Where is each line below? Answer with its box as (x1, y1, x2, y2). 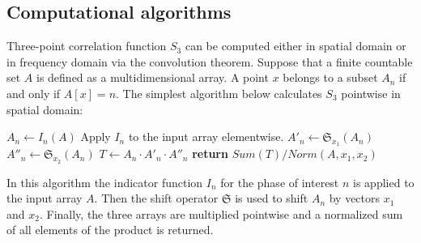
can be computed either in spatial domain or (185, 37, 406, 54)
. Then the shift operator (94, 190, 219, 207)
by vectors (329, 190, 381, 207)
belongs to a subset (283, 69, 378, 86)
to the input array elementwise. (128, 128, 284, 145)
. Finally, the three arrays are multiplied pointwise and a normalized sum (39, 205, 403, 222)
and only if (6, 84, 61, 101)
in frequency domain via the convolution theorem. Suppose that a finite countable (6, 53, 413, 70)
